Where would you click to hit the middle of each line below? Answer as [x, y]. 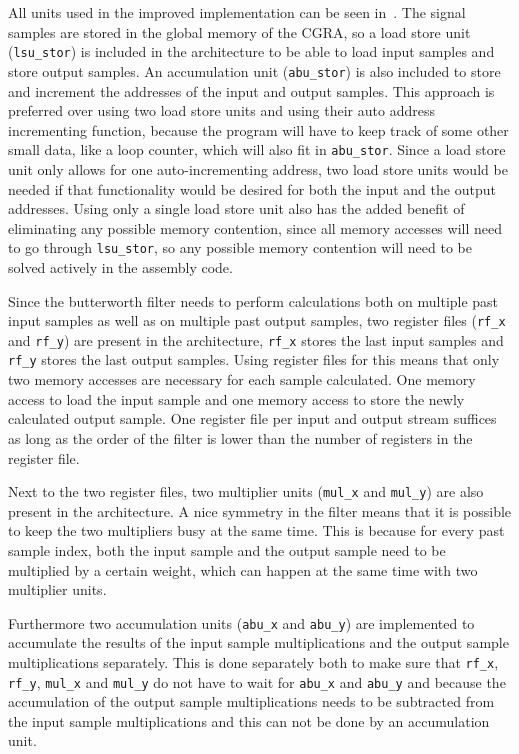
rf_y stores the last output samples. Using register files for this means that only [254, 359]
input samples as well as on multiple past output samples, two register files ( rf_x [257, 320]
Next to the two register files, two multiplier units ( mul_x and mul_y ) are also [246, 491]
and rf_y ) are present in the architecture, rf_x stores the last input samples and [256, 339]
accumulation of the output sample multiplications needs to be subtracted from [251, 701]
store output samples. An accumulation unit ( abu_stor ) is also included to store [254, 70]
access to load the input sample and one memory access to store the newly [236, 398]
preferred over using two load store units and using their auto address [221, 110]
